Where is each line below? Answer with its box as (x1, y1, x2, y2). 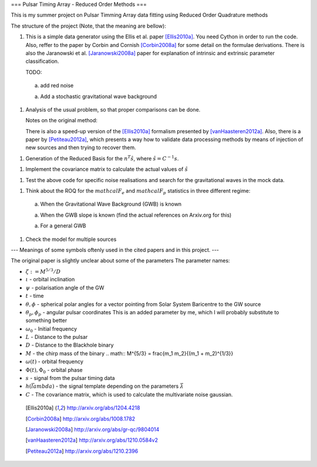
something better (25, 317, 68, 324)
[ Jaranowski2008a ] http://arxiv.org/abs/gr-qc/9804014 (25, 426, 160, 433)
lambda (31, 383, 53, 390)
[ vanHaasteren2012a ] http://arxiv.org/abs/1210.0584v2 (25, 436, 158, 444)
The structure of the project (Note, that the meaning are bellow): (11, 22, 167, 29)
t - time (25, 293, 44, 300)
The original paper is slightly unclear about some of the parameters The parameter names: (11, 257, 230, 264)
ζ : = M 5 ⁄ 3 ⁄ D (25, 267, 61, 275)
